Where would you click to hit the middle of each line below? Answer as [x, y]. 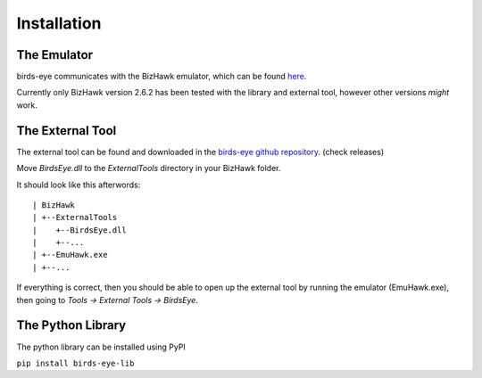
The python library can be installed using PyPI [101, 347]
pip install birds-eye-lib [75, 363]
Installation [59, 23]
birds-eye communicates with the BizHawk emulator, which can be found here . [162, 77]
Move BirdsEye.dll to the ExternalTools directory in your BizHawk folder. [149, 168]
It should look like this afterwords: [79, 185]
